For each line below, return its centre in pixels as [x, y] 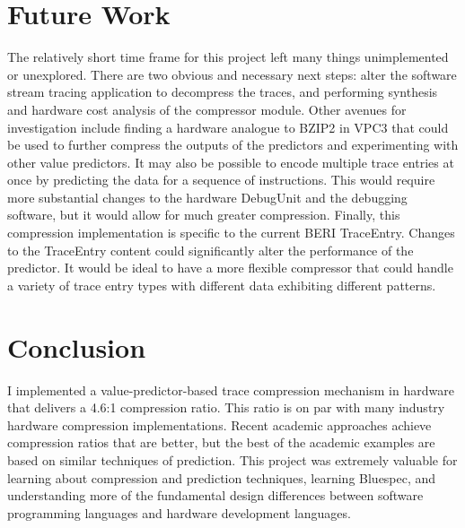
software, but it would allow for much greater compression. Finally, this [204, 215]
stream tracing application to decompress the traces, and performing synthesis [223, 92]
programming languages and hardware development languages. [179, 512]
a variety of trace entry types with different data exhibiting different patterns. [222, 285]
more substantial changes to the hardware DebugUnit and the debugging [207, 197]
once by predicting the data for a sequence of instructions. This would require [221, 180]
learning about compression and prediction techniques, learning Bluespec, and [222, 477]
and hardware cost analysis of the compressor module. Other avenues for [207, 109]
